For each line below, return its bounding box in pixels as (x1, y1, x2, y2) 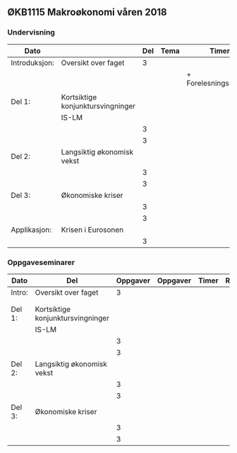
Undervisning (7, 28, 55, 37)
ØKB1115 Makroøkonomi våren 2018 (7, 6, 167, 18)
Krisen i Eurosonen (61, 225, 124, 235)
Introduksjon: (11, 57, 55, 67)
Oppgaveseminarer (7, 257, 75, 267)
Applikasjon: (11, 225, 51, 235)
